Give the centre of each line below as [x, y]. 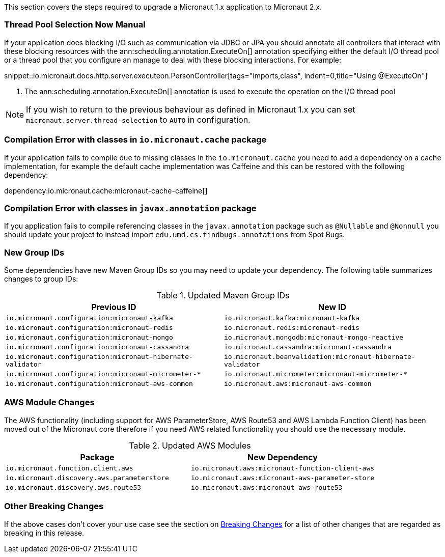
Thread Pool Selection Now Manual [75, 25]
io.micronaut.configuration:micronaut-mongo [89, 337]
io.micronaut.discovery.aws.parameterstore [87, 478]
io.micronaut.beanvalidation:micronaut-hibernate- [320, 357]
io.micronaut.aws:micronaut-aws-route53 [267, 487]
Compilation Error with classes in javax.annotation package [130, 208]
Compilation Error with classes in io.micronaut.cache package [135, 140]
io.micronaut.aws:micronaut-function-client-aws [283, 468]
